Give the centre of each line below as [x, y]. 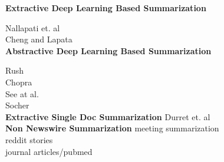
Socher [17, 105]
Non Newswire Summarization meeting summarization [112, 128]
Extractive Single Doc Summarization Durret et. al [108, 116]
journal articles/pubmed [49, 151]
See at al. [22, 93]
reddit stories [29, 139]
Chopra [19, 82]
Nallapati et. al [33, 27]
